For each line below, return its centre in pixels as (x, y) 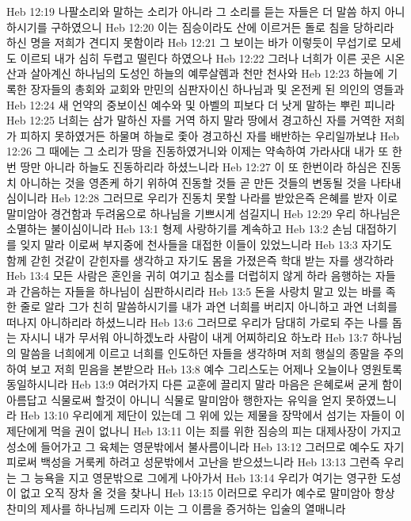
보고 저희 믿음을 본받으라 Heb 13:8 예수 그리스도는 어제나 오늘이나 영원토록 (216, 368)
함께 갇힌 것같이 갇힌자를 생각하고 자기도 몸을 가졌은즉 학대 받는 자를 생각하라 (200, 260)
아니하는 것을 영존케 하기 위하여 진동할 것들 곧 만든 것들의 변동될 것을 (194, 182)
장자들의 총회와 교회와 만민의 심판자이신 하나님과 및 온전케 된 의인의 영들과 (217, 88)
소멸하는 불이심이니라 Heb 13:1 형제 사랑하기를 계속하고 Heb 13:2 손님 (179, 229)
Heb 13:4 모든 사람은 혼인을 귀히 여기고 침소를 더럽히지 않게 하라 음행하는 (189, 276)
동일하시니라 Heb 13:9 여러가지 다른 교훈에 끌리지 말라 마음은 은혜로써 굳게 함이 (204, 384)
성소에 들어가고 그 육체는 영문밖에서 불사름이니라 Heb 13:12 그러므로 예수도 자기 (205, 446)
